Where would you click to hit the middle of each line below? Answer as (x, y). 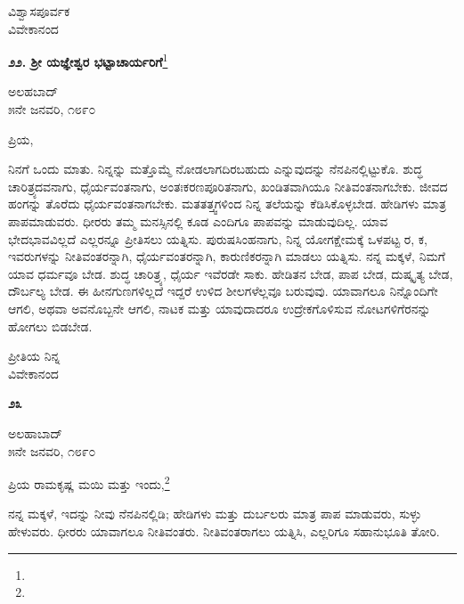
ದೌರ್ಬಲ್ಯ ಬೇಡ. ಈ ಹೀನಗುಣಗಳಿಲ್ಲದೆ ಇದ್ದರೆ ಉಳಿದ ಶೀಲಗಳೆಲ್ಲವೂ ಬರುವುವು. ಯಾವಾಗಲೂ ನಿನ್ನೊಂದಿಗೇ (223, 291)
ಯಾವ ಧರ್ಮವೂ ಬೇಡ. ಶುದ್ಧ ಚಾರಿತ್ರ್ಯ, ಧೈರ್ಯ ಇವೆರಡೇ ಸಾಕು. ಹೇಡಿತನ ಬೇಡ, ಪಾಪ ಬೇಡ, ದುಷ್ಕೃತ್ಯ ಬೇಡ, (231, 273)
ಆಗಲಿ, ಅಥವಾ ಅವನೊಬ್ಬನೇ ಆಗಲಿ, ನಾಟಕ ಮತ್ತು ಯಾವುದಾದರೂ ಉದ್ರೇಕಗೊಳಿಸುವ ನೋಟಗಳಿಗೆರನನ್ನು (220, 308)
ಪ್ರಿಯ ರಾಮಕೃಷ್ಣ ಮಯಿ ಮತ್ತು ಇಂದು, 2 (89, 482)
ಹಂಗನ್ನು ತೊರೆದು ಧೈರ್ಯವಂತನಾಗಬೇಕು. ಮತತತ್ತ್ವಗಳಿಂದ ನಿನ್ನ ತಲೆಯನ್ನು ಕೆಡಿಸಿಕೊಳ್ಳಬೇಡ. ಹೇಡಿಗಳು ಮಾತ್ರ (228, 204)
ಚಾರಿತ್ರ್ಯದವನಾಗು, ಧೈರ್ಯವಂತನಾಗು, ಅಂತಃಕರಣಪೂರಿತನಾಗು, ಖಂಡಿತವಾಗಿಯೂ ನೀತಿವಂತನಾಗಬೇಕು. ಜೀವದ (228, 186)
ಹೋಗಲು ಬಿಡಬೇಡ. (50, 326)
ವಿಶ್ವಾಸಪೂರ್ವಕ (39, 11)
